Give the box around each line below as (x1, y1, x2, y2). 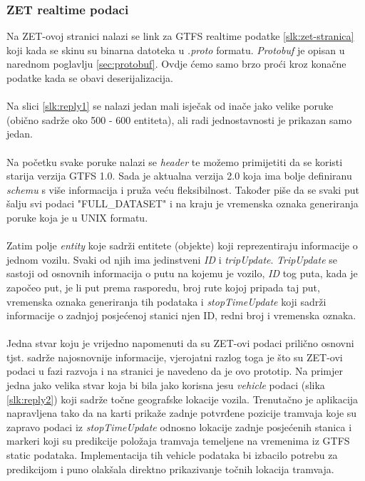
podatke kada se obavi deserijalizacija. (6, 71, 173, 85)
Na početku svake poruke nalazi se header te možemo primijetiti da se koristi (6, 154, 343, 169)
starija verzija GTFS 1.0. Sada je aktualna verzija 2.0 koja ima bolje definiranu (6, 168, 352, 183)
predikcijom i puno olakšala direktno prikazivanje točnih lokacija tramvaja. (6, 461, 334, 476)
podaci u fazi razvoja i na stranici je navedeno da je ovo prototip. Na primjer (6, 363, 344, 378)
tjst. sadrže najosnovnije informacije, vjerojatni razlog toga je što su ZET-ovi (6, 349, 343, 364)
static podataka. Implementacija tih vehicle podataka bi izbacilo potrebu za (6, 448, 338, 462)
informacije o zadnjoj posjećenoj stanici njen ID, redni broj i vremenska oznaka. (6, 308, 356, 323)
